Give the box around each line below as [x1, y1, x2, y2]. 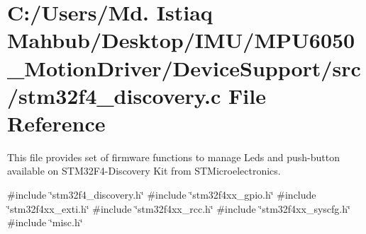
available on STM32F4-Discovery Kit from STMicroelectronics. [7, 163, 281, 178]
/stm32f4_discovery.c [7, 81, 221, 110]
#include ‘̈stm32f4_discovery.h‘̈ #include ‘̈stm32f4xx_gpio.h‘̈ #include [7, 187, 316, 202]
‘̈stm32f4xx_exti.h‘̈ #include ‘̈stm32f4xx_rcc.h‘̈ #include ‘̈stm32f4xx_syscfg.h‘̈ [7, 201, 350, 216]
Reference [7, 108, 106, 137]
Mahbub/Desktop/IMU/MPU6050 [7, 25, 355, 54]
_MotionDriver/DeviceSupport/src [7, 53, 361, 82]
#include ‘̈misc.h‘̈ [7, 215, 83, 230]
